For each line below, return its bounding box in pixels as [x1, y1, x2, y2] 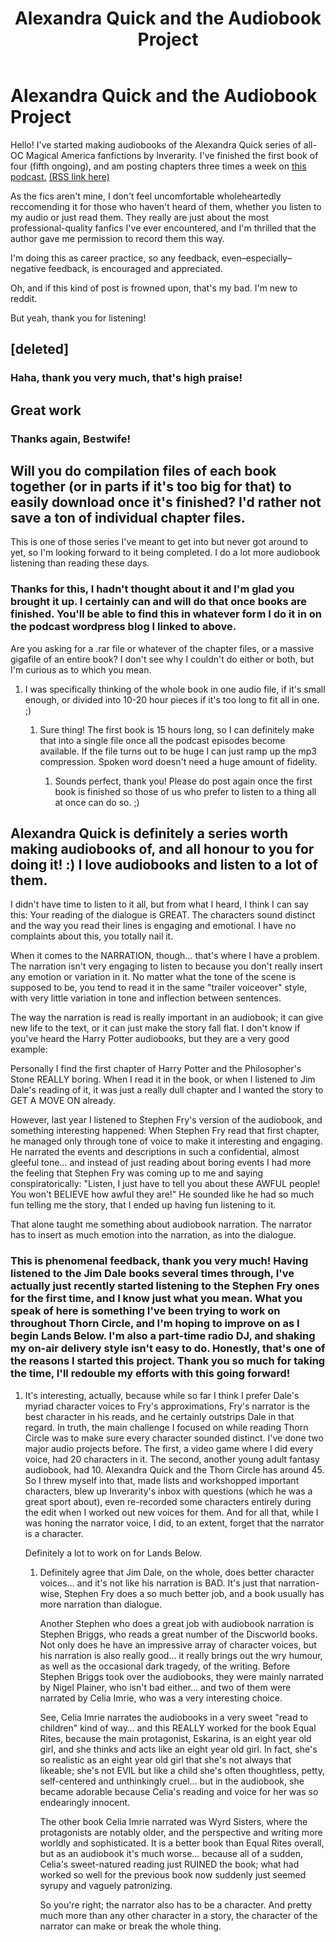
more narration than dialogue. [39, 1598, 163, 1610]
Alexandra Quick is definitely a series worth [10, 825, 289, 842]
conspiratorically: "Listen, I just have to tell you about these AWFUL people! [10, 1178, 321, 1190]
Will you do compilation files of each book [10, 462, 277, 479]
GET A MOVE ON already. [10, 1095, 116, 1107]
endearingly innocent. [39, 1796, 131, 1808]
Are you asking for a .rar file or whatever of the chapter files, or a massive [10, 642, 315, 654]
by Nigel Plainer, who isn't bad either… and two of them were [39, 1681, 292, 1693]
